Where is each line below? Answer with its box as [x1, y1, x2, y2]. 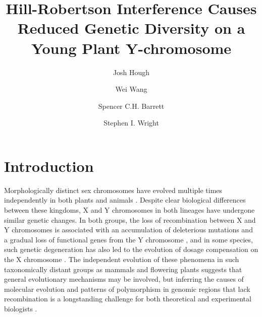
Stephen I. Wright [103, 117, 159, 128]
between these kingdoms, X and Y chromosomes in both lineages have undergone [4, 205, 255, 215]
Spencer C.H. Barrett [98, 100, 165, 111]
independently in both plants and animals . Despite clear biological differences [4, 195, 246, 205]
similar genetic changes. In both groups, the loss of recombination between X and [4, 214, 256, 225]
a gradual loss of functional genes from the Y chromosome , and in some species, [4, 234, 253, 244]
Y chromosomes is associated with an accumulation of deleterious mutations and [4, 224, 253, 235]
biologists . [4, 303, 37, 313]
